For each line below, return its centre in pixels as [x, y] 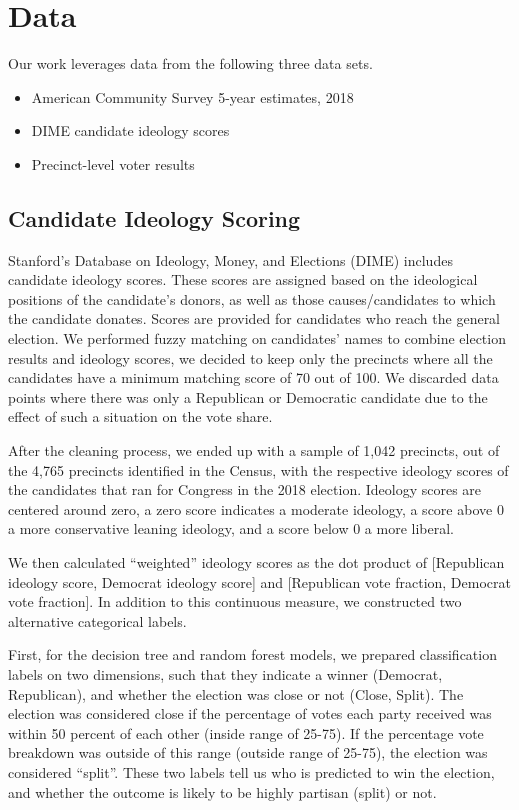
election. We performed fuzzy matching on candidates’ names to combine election [257, 338]
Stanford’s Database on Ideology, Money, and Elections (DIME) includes [230, 259]
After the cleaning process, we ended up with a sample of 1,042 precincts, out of [254, 450]
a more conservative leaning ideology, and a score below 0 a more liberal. [231, 528]
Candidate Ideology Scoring [154, 217]
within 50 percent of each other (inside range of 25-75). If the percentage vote [246, 732]
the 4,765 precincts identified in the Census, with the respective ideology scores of [258, 469]
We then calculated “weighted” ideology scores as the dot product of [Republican [256, 562]
